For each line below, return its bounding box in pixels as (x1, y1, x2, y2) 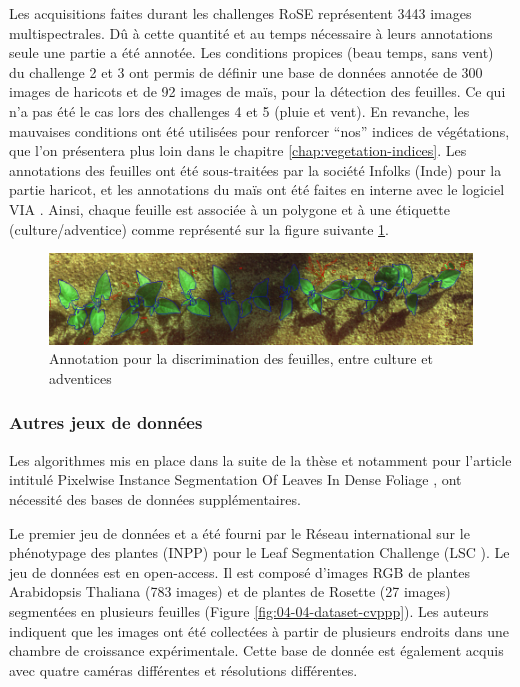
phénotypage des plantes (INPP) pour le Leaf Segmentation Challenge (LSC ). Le (9, 542, 510, 563)
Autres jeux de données (9, 410, 203, 435)
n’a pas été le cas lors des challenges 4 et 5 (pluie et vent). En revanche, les (9, 100, 470, 121)
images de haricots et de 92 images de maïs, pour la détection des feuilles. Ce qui (9, 81, 506, 102)
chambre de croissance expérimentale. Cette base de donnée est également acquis (9, 640, 504, 661)
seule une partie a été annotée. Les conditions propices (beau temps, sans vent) (9, 42, 494, 63)
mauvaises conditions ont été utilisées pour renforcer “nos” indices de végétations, (9, 120, 510, 141)
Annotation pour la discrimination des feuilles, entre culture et (49, 348, 433, 369)
